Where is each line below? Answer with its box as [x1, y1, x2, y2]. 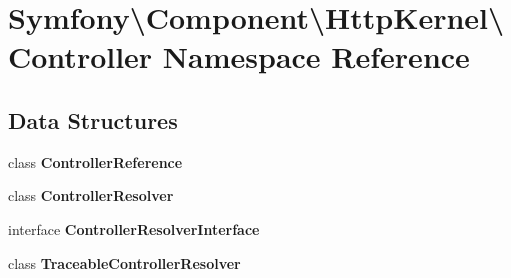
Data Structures [8, 104, 178, 135]
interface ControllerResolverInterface [8, 218, 260, 239]
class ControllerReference [8, 151, 183, 172]
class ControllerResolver [8, 185, 174, 206]
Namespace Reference [162, 36, 470, 77]
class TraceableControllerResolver [8, 252, 241, 273]
